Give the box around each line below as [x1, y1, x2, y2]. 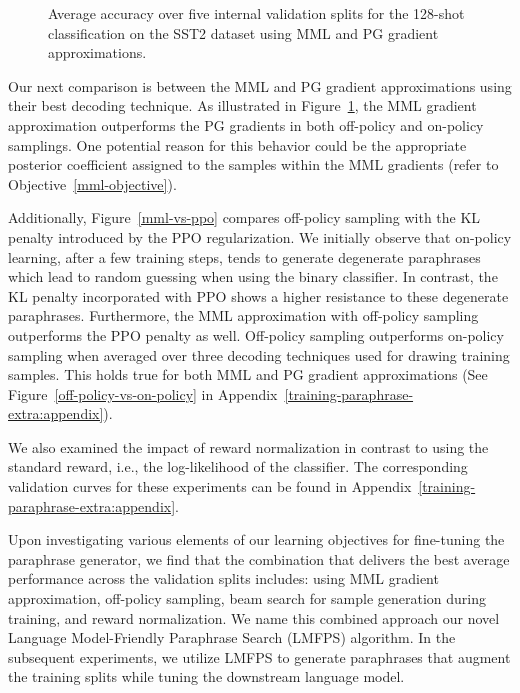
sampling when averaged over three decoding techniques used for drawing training [8, 344, 510, 365]
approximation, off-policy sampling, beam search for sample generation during [8, 588, 487, 609]
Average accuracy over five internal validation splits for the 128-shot [48, 3, 465, 23]
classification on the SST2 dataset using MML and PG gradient [48, 22, 439, 43]
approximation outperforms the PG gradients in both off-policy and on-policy [8, 114, 484, 135]
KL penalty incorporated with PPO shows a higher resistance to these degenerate [8, 285, 509, 306]
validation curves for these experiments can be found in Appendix [8, 476, 412, 497]
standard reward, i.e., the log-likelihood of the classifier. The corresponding [8, 456, 468, 477]
